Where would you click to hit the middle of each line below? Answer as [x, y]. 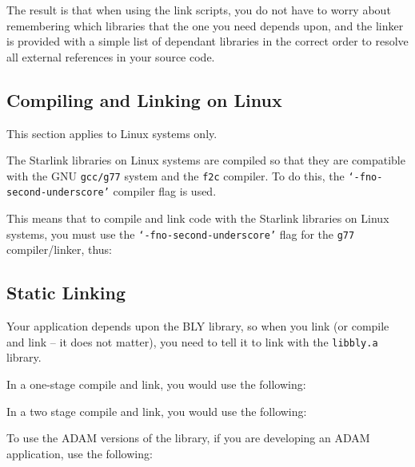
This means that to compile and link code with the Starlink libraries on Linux [198, 218]
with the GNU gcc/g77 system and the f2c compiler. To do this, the [176, 175]
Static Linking [66, 293]
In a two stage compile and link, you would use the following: [157, 411]
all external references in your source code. [111, 56]
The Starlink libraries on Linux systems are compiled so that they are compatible [206, 160]
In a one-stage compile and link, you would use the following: [156, 384]
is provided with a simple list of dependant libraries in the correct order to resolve [207, 41]
